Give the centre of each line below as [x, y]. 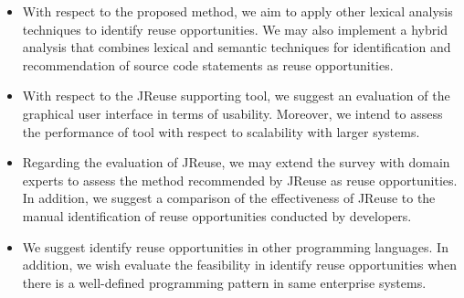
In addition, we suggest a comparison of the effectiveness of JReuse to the [229, 198]
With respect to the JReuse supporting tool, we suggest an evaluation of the [236, 96]
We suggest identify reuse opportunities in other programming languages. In [235, 246]
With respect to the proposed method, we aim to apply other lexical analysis [237, 11]
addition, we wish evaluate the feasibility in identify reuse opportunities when [240, 265]
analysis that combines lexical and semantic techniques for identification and [237, 47]
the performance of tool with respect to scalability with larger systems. [221, 131]
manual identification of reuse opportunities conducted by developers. [217, 215]
